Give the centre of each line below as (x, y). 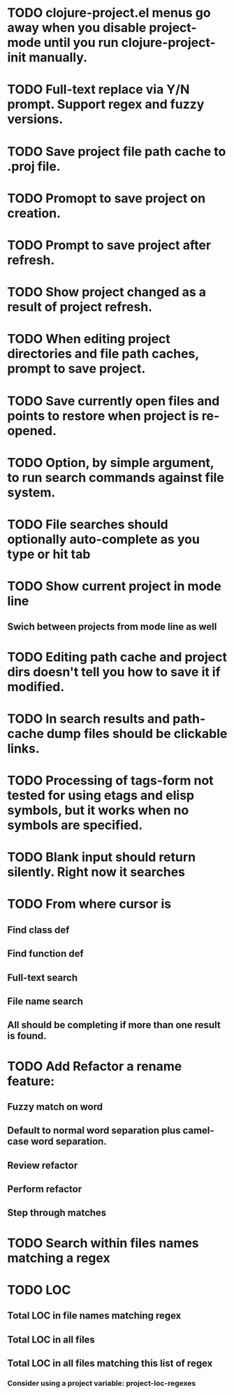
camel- (198, 1131)
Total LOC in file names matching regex (94, 1316)
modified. (36, 687)
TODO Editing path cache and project (117, 657)
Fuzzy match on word (55, 1107)
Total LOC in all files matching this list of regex (110, 1363)
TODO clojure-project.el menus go (109, 13)
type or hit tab (49, 554)
